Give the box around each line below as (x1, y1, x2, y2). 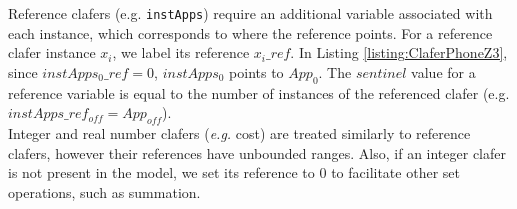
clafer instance (8, 42, 96, 63)
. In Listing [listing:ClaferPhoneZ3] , (290, 42, 508, 63)
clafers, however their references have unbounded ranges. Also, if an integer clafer (8, 142, 506, 163)
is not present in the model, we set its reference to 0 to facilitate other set (8, 162, 460, 183)
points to (229, 61, 284, 82)
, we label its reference (112, 42, 250, 63)
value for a (411, 61, 476, 82)
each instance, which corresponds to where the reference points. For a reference (8, 22, 493, 43)
